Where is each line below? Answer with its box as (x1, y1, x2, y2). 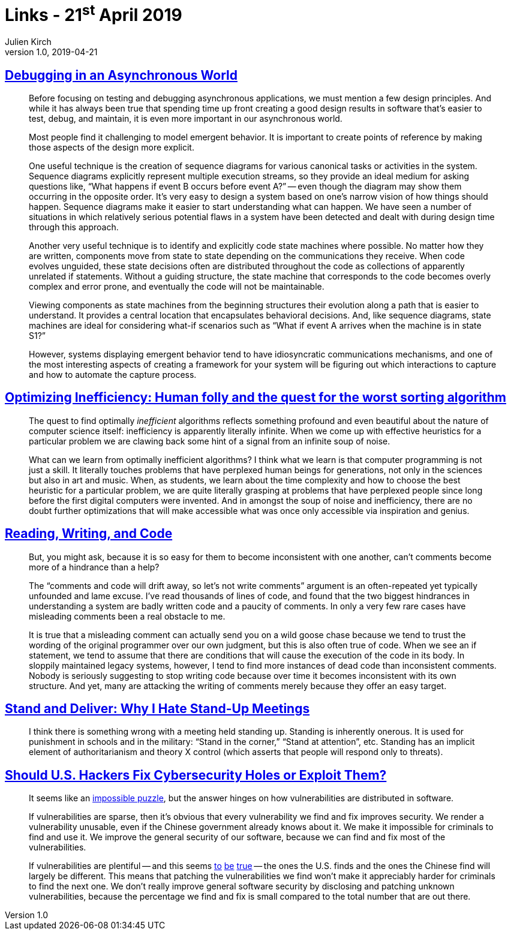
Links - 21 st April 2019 (5, 1, 182, 26)
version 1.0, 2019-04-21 (5, 47, 98, 58)
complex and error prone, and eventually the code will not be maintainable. (29, 281, 324, 291)
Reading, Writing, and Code (5, 526, 173, 542)
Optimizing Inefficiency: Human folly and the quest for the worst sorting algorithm (5, 390, 506, 405)
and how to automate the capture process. (29, 369, 197, 380)
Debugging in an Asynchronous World (5, 67, 238, 83)
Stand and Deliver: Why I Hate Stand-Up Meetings (5, 701, 310, 717)
